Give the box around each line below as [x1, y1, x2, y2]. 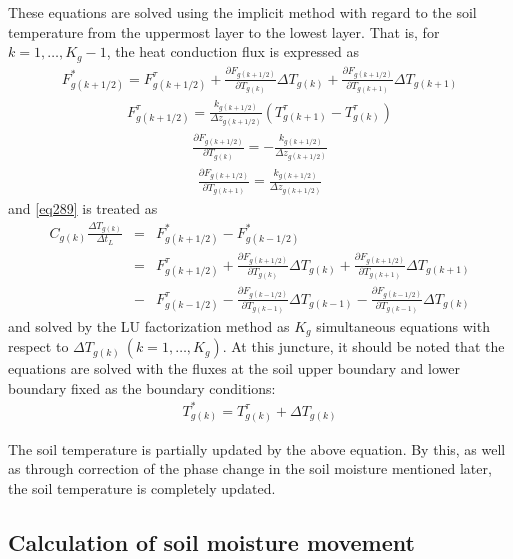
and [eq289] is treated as [8, 197, 158, 218]
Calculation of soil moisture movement [8, 526, 415, 557]
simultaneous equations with [316, 315, 490, 336]
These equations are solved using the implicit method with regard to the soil [8, 2, 477, 22]
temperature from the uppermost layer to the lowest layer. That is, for [8, 21, 440, 42]
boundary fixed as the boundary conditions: [8, 377, 276, 398]
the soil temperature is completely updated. [8, 477, 276, 498]
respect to [8, 336, 69, 357]
